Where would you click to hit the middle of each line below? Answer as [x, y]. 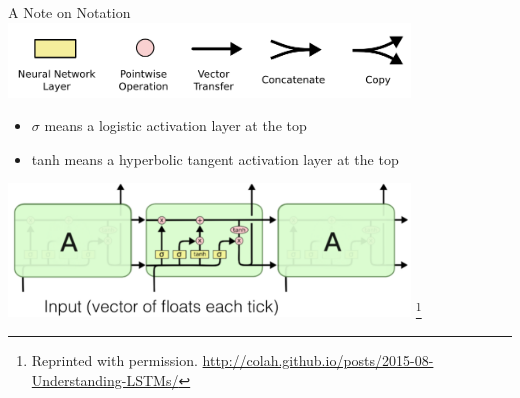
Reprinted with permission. [114, 359]
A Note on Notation [69, 12]
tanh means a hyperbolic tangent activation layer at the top [215, 158]
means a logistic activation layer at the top [175, 125]
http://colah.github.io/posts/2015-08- [318, 359]
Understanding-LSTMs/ [105, 379]
